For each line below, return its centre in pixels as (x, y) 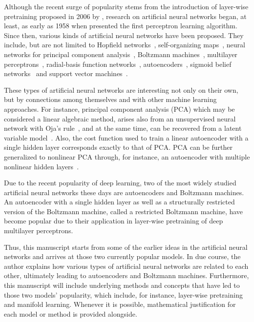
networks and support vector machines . (66, 73)
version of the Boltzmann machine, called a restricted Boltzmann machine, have (124, 211)
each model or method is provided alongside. (71, 313)
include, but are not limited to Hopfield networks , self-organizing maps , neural (125, 45)
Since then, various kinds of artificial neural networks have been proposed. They (124, 35)
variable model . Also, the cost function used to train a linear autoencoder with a (126, 137)
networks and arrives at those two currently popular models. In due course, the (122, 256)
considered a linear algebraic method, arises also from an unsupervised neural (120, 118)
